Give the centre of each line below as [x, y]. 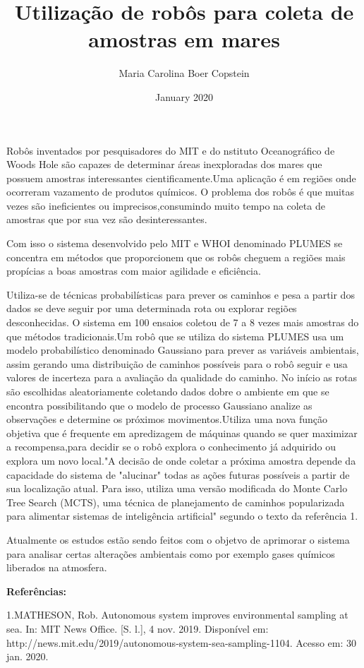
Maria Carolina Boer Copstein [184, 73]
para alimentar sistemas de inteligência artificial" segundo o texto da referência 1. [182, 516]
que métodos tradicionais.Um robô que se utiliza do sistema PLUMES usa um [175, 336]
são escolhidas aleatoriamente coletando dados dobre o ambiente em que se [168, 391]
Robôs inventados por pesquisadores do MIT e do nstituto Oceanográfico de [171, 150]
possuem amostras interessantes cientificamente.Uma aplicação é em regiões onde [181, 178]
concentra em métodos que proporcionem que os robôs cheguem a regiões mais [176, 257]
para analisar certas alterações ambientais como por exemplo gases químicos [171, 553]
